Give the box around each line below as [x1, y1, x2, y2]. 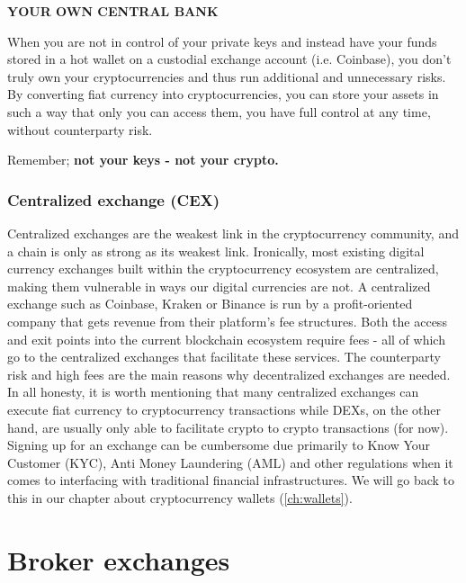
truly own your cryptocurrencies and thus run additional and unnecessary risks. [7, 67, 446, 85]
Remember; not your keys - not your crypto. [7, 150, 279, 169]
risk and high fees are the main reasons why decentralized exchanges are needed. [7, 364, 451, 383]
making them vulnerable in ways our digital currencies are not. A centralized [7, 276, 431, 295]
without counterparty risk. [7, 120, 153, 139]
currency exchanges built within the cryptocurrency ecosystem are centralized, [7, 259, 439, 278]
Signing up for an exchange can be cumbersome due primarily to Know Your [7, 435, 431, 454]
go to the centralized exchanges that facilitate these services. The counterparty [7, 347, 441, 366]
